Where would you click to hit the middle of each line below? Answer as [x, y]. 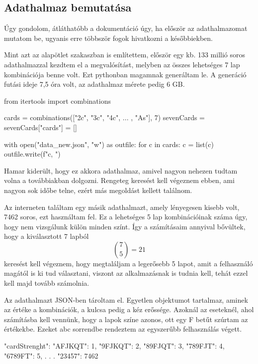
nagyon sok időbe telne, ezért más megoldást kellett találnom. [98, 190]
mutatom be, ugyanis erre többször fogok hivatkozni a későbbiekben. [108, 38]
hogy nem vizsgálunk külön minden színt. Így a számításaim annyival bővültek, [125, 226]
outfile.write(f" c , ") [32, 154]
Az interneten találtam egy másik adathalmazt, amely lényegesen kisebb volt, [122, 207]
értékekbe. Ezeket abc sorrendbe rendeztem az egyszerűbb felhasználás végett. [123, 329]
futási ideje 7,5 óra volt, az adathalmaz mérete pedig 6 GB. [94, 84]
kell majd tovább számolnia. [47, 283]
